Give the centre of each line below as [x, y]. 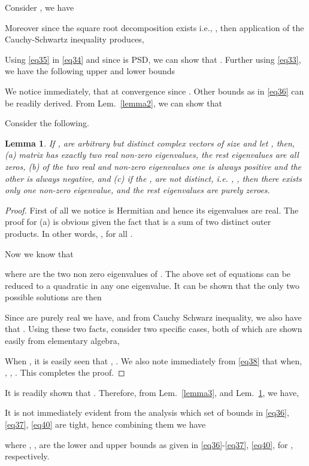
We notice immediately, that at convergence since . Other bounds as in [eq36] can [154, 91]
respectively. [27, 456]
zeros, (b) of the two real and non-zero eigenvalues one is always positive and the [153, 166]
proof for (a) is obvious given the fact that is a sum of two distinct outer [138, 222]
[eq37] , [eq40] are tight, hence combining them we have [105, 424]
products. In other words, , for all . [69, 233]
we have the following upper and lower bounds [90, 71]
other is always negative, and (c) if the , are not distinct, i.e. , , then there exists [153, 178]
